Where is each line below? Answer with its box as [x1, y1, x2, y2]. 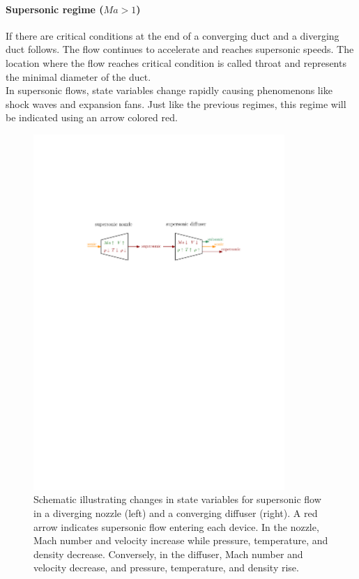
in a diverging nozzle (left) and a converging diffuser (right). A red [33, 506, 318, 520]
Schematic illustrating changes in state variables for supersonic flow [33, 492, 321, 507]
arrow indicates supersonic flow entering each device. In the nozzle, [33, 519, 319, 534]
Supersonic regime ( [6, 1, 104, 16]
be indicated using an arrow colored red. [6, 110, 178, 125]
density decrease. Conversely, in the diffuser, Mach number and [33, 546, 303, 561]
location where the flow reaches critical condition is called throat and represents [6, 55, 346, 70]
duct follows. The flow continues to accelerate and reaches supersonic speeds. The [6, 42, 354, 56]
